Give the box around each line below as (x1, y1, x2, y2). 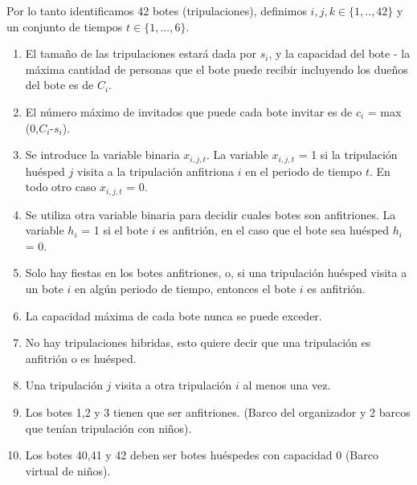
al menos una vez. (243, 377, 331, 393)
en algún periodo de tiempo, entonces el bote (75, 280, 296, 297)
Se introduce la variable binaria (25, 146, 180, 163)
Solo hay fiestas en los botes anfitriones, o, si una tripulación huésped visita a (25, 264, 407, 281)
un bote (25, 280, 63, 297)
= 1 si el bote (81, 222, 149, 238)
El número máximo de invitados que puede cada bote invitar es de (25, 103, 353, 120)
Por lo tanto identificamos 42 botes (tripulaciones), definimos (6, 2, 307, 18)
